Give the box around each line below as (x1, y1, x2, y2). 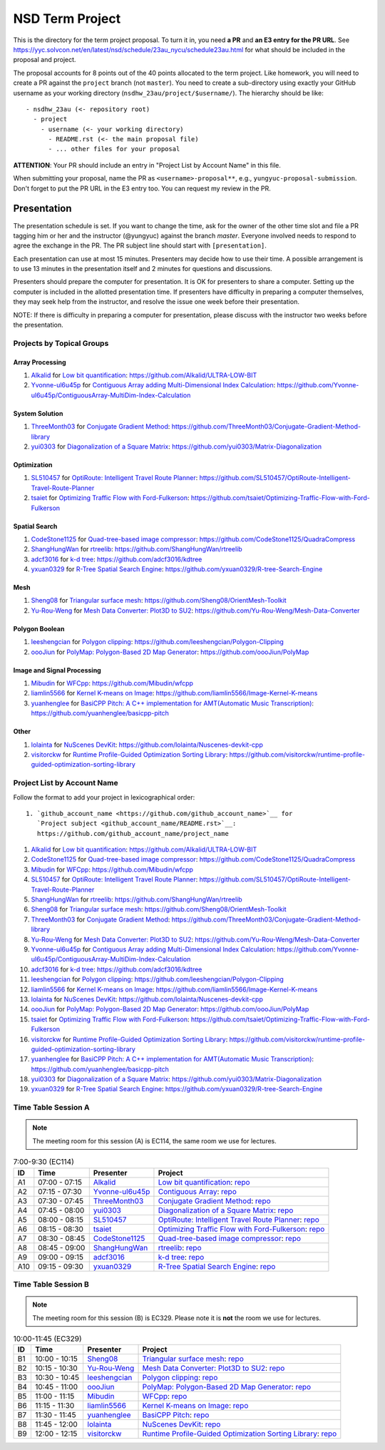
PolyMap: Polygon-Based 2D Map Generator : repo (142, 1382, 312, 1392)
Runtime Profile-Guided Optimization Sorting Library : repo (142, 1429, 337, 1439)
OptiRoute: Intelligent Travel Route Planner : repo (158, 1215, 320, 1225)
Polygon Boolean (13, 624, 65, 633)
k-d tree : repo (158, 1252, 205, 1262)
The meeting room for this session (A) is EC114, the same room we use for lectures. (32, 1136, 277, 1145)
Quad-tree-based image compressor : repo (158, 1233, 302, 1243)
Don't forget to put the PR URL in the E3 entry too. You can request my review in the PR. (13, 184, 271, 193)
